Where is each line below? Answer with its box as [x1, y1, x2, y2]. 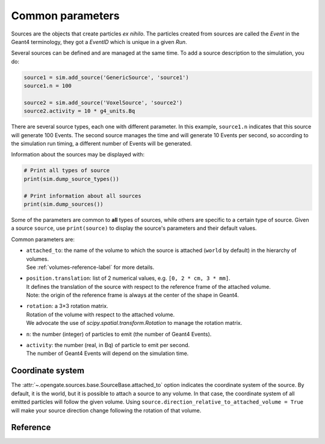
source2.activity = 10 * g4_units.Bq [23, 108, 135, 114]
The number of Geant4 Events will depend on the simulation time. [26, 350, 189, 357]
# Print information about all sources [23, 193, 141, 199]
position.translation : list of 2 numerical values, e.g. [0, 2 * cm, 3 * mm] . [26, 274, 231, 282]
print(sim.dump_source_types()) [23, 175, 120, 182]
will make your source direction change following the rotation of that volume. [11, 407, 202, 414]
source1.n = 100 [23, 82, 72, 90]
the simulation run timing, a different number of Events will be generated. [11, 140, 192, 147]
